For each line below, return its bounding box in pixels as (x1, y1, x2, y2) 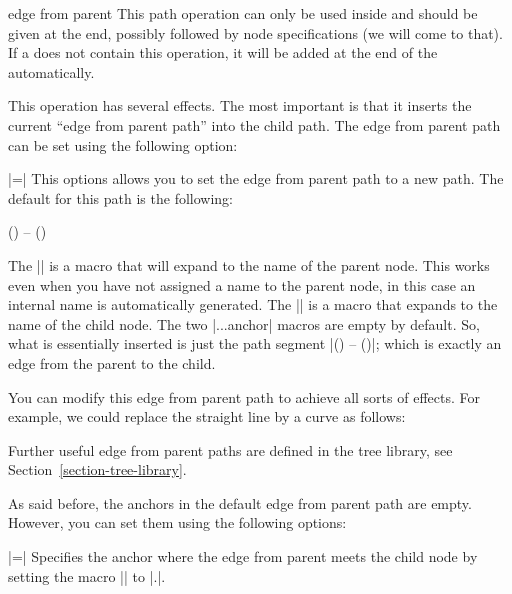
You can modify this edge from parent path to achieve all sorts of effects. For (8, 386, 480, 407)
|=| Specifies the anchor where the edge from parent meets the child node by (8, 546, 478, 567)
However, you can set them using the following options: (8, 512, 347, 533)
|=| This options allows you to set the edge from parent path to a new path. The (8, 168, 504, 189)
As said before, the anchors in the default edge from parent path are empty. (8, 492, 472, 513)
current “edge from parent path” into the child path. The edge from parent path (8, 114, 501, 135)
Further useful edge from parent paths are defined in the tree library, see (8, 439, 453, 460)
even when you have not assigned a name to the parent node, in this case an (8, 274, 476, 295)
